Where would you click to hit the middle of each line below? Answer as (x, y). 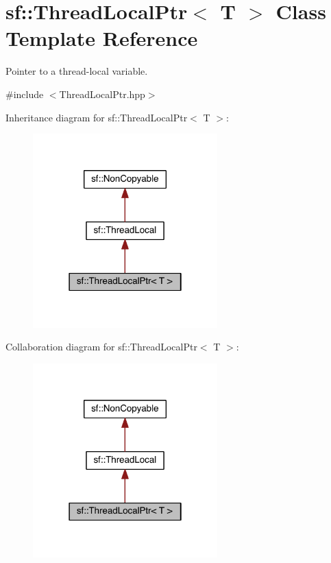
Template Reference (102, 38)
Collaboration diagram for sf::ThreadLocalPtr (101, 347)
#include (25, 94)
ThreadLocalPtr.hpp (102, 94)
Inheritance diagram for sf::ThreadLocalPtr (97, 117)
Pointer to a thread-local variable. (77, 71)
